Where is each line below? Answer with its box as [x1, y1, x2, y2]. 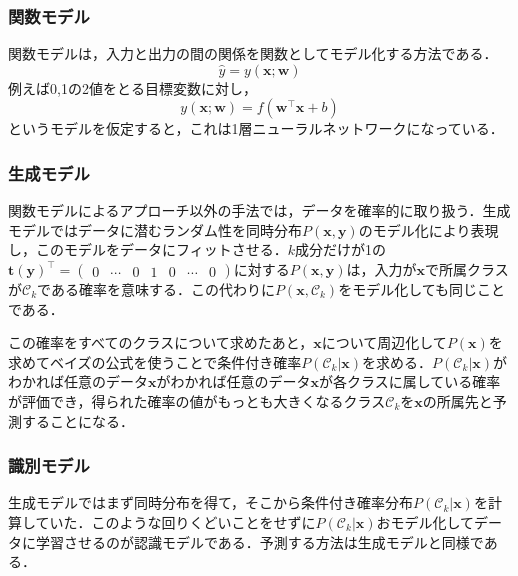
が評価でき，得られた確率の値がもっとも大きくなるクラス [8, 390, 386, 411]
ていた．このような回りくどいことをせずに [35, 511, 316, 532]
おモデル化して [376, 511, 475, 532]
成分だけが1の [295, 239, 387, 260]
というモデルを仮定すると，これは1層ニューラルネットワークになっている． [8, 118, 504, 139]
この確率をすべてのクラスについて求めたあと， [8, 332, 314, 353]
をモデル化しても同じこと [338, 279, 506, 299]
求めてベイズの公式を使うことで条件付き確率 [8, 351, 302, 372]
